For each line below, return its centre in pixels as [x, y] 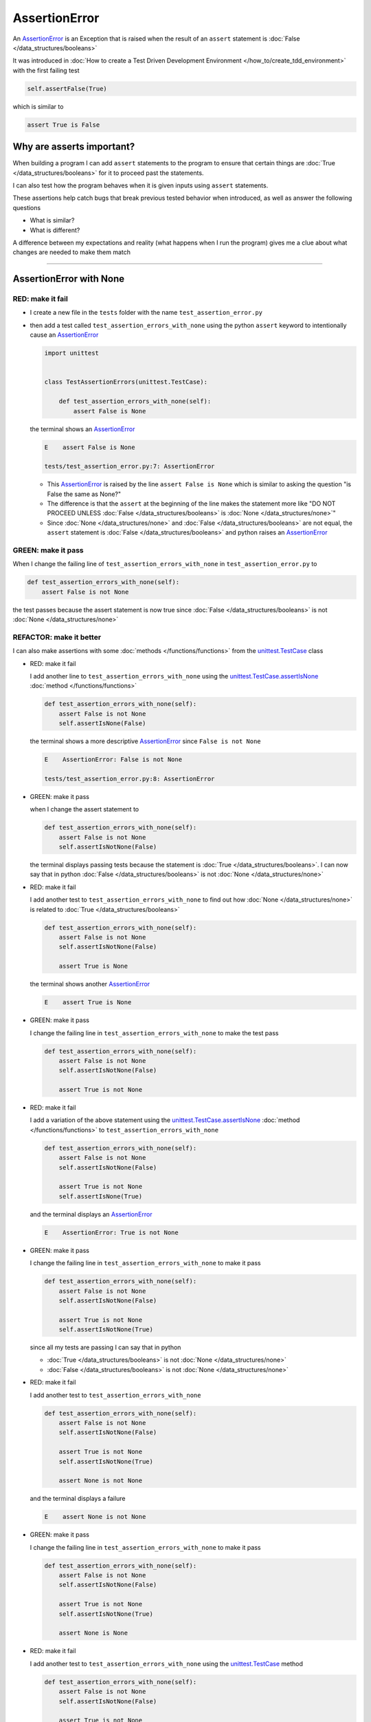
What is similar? [52, 220]
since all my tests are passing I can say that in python [105, 1347]
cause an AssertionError [64, 335]
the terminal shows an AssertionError [82, 429]
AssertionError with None [69, 279]
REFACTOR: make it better [57, 637]
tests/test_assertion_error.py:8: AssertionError [130, 779]
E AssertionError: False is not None [113, 760]
